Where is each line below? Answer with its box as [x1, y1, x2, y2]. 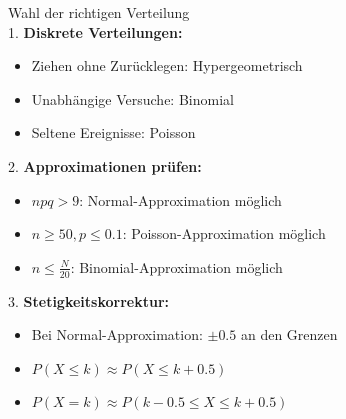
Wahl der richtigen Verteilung [8, 2, 190, 22]
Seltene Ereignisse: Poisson [31, 122, 196, 143]
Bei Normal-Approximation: [31, 324, 203, 345]
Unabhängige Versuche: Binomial [31, 88, 234, 109]
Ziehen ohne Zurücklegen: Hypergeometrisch [31, 55, 303, 76]
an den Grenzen [240, 324, 338, 345]
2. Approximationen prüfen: [8, 155, 202, 176]
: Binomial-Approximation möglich [70, 256, 283, 277]
